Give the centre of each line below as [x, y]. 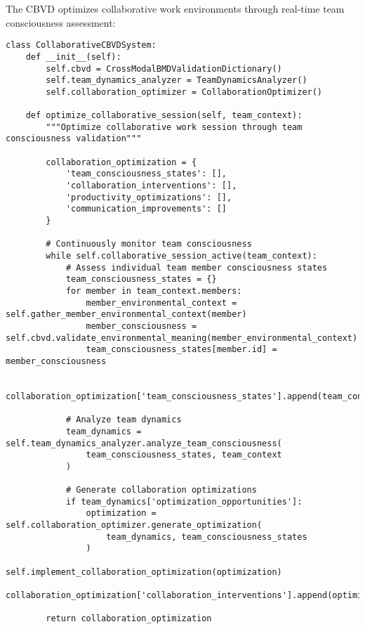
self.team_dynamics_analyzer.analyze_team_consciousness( [144, 443]
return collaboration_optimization [129, 619]
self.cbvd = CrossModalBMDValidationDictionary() [164, 69]
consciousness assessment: [61, 22]
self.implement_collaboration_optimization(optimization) [144, 572]
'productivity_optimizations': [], [149, 197]
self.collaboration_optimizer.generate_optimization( [134, 525]
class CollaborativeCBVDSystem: [81, 45]
